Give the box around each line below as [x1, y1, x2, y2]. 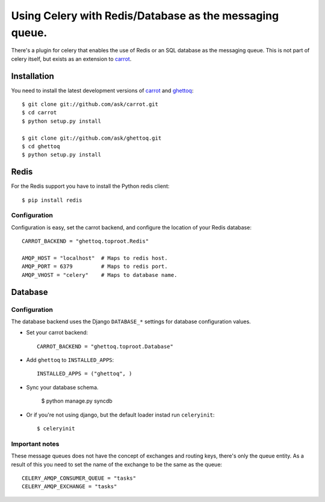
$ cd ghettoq [22, 143, 60, 150]
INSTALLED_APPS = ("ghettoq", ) [37, 370, 132, 377]
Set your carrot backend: [26, 329, 88, 336]
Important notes [11, 439, 60, 448]
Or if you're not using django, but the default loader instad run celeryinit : [26, 411, 215, 418]
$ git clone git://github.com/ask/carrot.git [22, 101, 159, 108]
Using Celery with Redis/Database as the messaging [11, 9, 279, 22]
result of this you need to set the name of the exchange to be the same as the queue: [11, 460, 223, 468]
